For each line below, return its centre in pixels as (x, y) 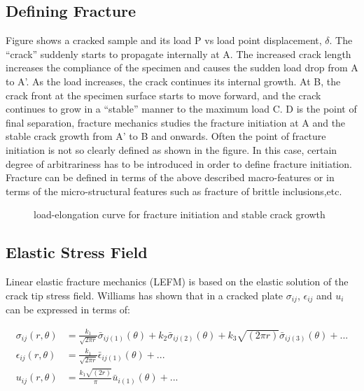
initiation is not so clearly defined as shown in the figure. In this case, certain (171, 149)
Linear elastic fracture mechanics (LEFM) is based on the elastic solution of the (177, 282)
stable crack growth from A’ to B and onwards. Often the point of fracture (166, 136)
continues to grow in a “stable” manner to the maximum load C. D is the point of (181, 109)
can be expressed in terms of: (68, 310)
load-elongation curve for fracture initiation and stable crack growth (180, 214)
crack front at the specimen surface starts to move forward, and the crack (163, 95)
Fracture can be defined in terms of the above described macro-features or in (170, 177)
